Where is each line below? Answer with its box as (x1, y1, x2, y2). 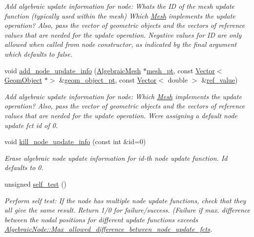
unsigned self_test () (4, 178, 67, 189)
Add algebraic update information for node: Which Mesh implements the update (4, 91, 242, 101)
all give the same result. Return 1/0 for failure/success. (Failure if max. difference (4, 205, 250, 215)
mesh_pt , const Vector (147, 65, 215, 75)
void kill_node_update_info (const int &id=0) (4, 136, 146, 147)
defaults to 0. (4, 162, 43, 172)
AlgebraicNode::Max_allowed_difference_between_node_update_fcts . (4, 224, 212, 234)
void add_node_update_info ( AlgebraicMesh (4, 65, 141, 75)
